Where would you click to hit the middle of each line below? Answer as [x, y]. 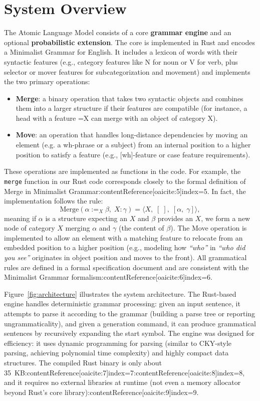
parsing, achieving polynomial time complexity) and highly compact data [116, 353]
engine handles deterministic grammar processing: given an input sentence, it [122, 304]
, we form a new [226, 218]
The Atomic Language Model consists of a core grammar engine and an [118, 32]
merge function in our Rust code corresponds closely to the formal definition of [125, 181]
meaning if [20, 218]
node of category [30, 228]
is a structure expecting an [86, 218]
